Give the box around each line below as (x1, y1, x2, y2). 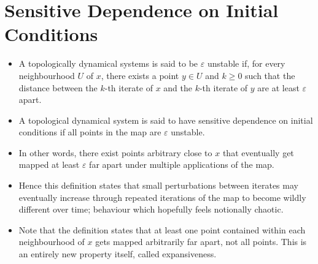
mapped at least (18, 158, 80, 171)
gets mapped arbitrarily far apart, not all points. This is (95, 235, 307, 248)
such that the (245, 69, 295, 81)
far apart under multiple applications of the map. (89, 158, 274, 171)
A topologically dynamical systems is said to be (18, 57, 198, 70)
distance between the (18, 81, 98, 94)
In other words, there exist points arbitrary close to (18, 146, 212, 159)
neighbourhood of (18, 235, 85, 248)
